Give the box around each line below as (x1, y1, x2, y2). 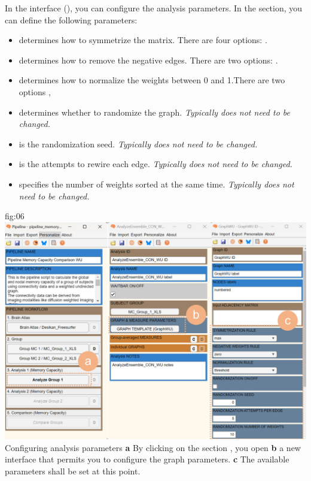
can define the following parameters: (5, 13, 138, 26)
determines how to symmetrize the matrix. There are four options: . (19, 34, 267, 46)
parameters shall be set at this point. (5, 464, 141, 477)
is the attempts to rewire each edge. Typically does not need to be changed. (19, 158, 292, 170)
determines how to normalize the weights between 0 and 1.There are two (19, 74, 285, 86)
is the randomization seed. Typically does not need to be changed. (19, 137, 258, 150)
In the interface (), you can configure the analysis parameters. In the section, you (5, 2, 303, 14)
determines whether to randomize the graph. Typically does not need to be (19, 105, 290, 118)
